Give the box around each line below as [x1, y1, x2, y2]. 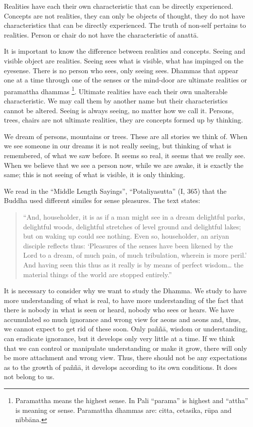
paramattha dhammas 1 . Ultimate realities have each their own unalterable [4, 84, 228, 96]
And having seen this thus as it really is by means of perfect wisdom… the [23, 259, 244, 269]
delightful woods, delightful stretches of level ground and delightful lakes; [23, 221, 241, 231]
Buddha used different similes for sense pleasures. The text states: [4, 195, 200, 205]
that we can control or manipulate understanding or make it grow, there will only [4, 343, 247, 353]
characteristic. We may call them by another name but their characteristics [4, 96, 228, 105]
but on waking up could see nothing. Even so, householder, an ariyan [23, 231, 229, 241]
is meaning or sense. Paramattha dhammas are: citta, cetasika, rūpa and [15, 405, 232, 415]
